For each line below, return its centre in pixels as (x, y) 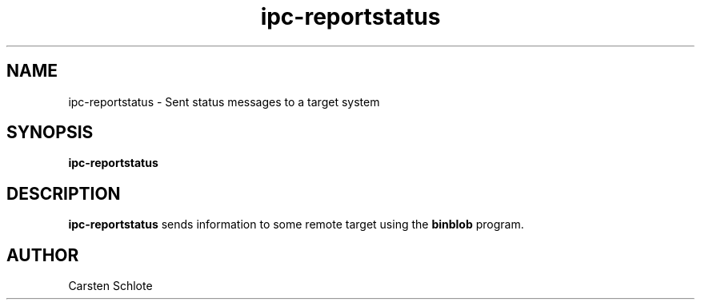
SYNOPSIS (50, 133)
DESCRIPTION (64, 193)
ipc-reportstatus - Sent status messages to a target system (224, 101)
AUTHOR (43, 255)
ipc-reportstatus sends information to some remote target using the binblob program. (296, 225)
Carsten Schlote (110, 286)
